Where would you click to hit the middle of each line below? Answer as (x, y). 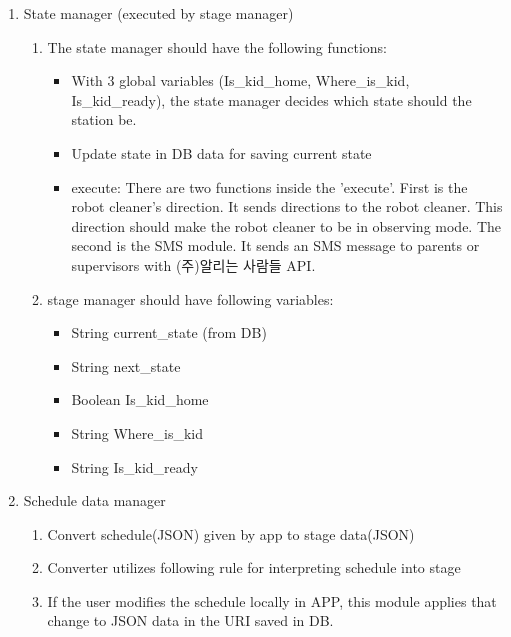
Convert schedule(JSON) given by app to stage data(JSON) (231, 533)
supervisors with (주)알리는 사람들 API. (193, 264)
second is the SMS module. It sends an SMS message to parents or (275, 245)
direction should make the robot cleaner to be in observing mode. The (286, 225)
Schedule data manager (94, 500)
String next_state (126, 365)
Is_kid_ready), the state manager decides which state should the (271, 99)
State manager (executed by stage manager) (158, 13)
